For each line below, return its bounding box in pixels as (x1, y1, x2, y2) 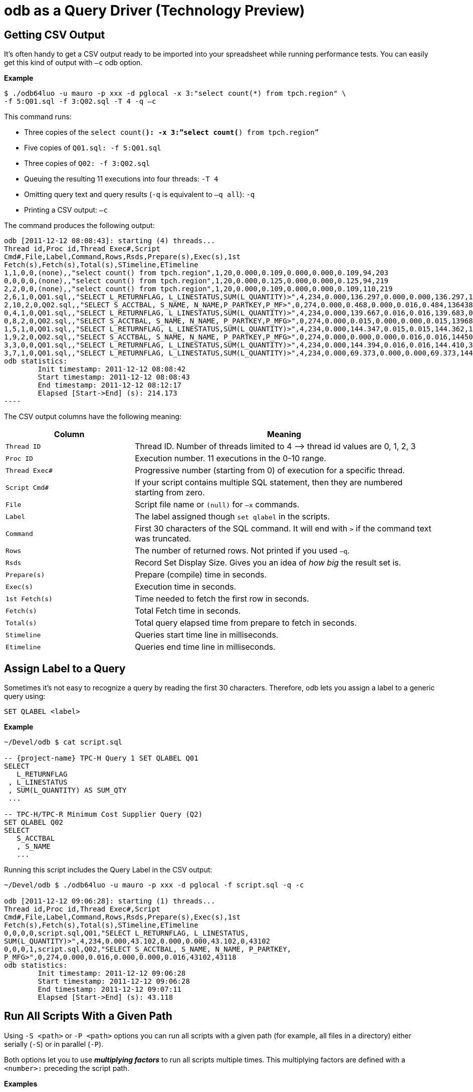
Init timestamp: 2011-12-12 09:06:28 (38, 969, 186, 978)
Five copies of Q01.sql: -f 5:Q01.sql (24, 143, 161, 152)
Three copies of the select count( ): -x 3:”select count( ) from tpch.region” (24, 128, 319, 137)
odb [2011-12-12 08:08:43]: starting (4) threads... (4, 237, 215, 245)
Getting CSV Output (4, 28, 105, 41)
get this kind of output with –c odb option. (4, 58, 143, 67)
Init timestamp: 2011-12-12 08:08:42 (38, 365, 186, 374)
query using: (4, 692, 46, 701)
